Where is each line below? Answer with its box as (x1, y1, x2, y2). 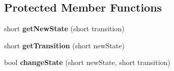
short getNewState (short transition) (4, 23, 125, 34)
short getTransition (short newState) (4, 40, 125, 50)
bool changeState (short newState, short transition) (4, 57, 170, 67)
